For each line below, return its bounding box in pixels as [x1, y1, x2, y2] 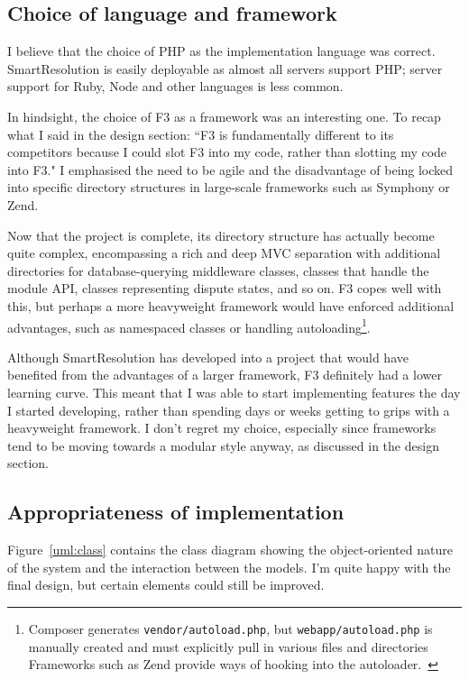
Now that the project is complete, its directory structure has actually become [7, 225, 435, 244]
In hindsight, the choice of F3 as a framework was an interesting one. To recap [7, 106, 441, 125]
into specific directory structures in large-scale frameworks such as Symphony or [7, 178, 450, 197]
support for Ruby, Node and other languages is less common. [7, 77, 344, 96]
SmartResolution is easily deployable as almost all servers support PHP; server [7, 59, 443, 78]
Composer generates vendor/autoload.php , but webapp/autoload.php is [28, 619, 433, 638]
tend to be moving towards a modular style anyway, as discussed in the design [7, 436, 439, 454]
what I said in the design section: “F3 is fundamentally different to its [7, 124, 394, 143]
